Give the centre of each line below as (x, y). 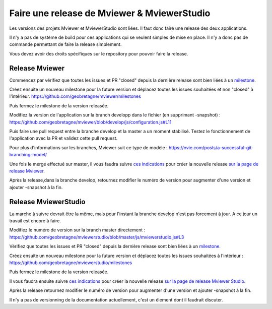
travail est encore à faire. (35, 221)
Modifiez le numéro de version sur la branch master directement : (77, 230)
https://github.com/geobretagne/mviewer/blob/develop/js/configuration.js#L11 (90, 122)
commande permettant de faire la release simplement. (65, 44)
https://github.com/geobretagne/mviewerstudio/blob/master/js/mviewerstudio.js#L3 (97, 237)
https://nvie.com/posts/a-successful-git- (211, 147)
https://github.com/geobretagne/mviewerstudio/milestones (71, 263)
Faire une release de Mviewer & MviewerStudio (110, 13)
